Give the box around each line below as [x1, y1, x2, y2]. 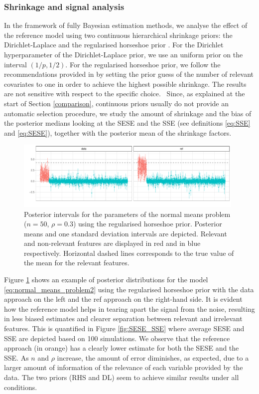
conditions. [4, 382, 37, 392]
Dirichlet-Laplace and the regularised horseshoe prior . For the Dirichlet [4, 39, 224, 50]
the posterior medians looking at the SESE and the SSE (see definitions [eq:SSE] [4, 118, 251, 128]
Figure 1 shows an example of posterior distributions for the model [4, 274, 208, 285]
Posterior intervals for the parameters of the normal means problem [24, 208, 231, 219]
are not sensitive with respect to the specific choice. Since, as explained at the [4, 88, 245, 99]
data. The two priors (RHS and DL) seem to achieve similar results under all [4, 372, 239, 382]
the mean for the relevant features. [24, 257, 129, 268]
